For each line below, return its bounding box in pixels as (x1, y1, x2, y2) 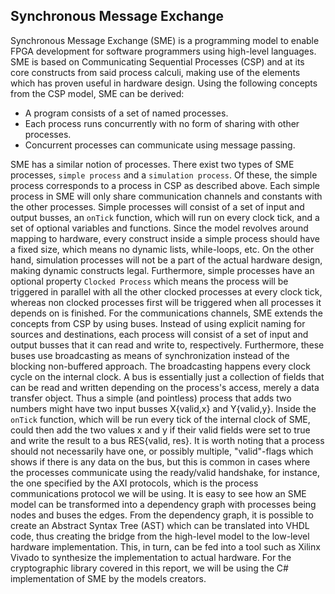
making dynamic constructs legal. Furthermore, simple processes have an (10, 264, 315, 276)
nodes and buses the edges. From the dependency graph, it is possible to (10, 509, 314, 521)
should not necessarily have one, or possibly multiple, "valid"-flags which (10, 445, 314, 457)
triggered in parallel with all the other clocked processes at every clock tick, (10, 285, 323, 298)
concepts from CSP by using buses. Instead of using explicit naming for (10, 317, 306, 329)
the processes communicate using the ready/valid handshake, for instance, (10, 466, 320, 478)
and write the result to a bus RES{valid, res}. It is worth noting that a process (10, 434, 325, 446)
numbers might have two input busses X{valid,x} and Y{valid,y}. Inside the (10, 402, 317, 414)
